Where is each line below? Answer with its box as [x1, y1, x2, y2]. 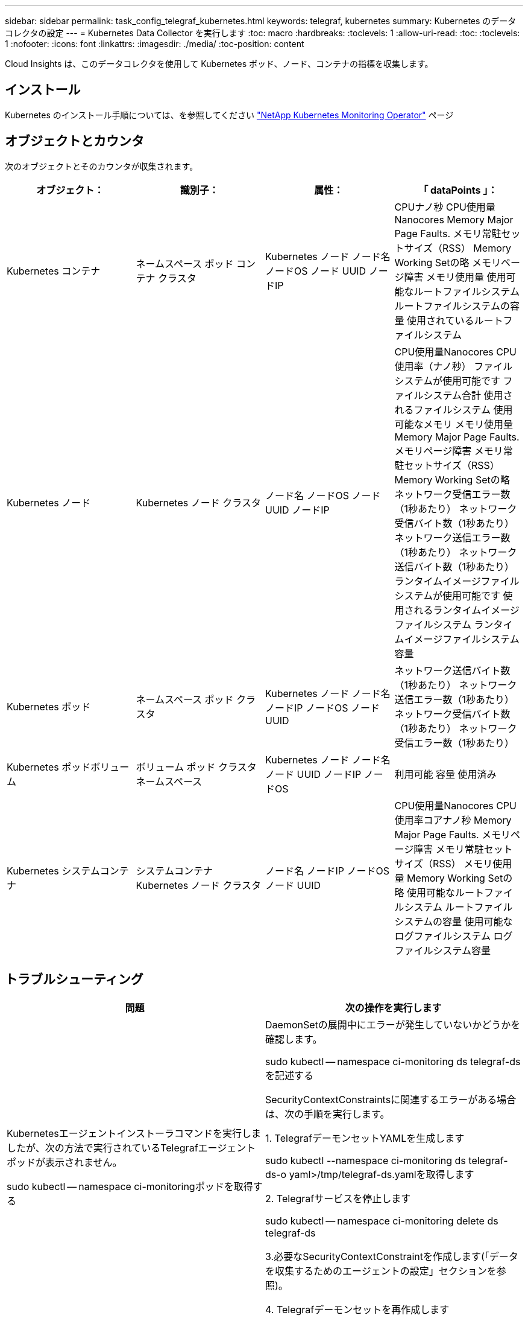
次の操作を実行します [345, 1001, 442, 1014]
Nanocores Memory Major [394, 213, 514, 226]
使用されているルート [407, 314, 503, 326]
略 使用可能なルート [394, 886, 485, 899]
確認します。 [265, 1033, 322, 1045]
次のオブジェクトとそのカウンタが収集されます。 [5, 161, 198, 171]
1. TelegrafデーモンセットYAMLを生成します [265, 1132, 465, 1144]
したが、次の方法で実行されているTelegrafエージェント [7, 1141, 256, 1154]
